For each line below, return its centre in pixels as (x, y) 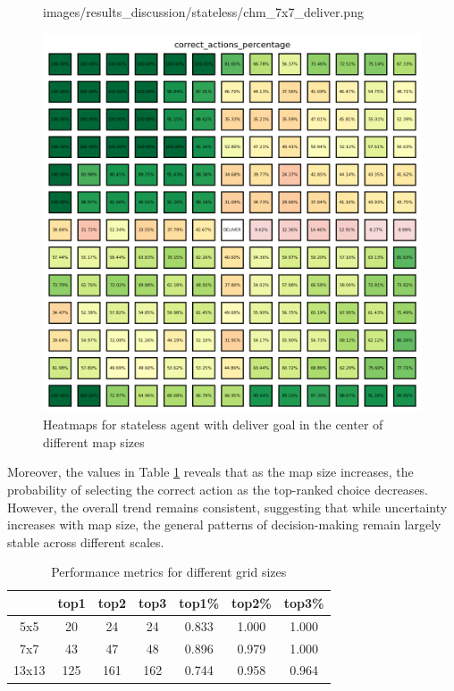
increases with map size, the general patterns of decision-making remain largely (224, 524)
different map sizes (94, 441)
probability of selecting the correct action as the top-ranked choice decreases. (218, 489)
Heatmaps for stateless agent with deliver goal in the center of (213, 425)
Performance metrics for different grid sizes (169, 572)
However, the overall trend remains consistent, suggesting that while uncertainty (227, 507)
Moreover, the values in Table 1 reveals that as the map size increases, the (210, 472)
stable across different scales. (86, 541)
